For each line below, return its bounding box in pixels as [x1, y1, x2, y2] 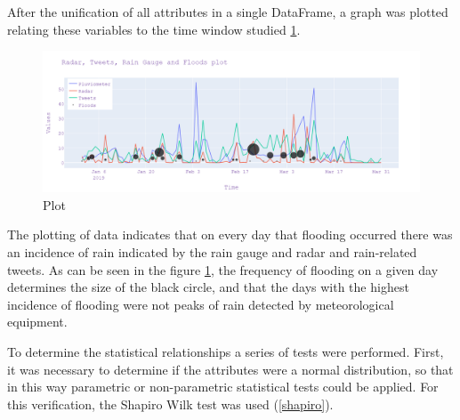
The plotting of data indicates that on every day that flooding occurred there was [7, 225, 453, 244]
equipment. [7, 312, 68, 331]
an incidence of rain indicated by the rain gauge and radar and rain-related [7, 242, 417, 261]
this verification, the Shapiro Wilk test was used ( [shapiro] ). [7, 394, 334, 413]
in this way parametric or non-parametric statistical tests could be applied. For [7, 377, 439, 396]
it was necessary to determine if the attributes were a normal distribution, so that [7, 359, 454, 378]
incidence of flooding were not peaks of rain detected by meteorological [7, 295, 394, 313]
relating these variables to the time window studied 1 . [7, 20, 301, 38]
